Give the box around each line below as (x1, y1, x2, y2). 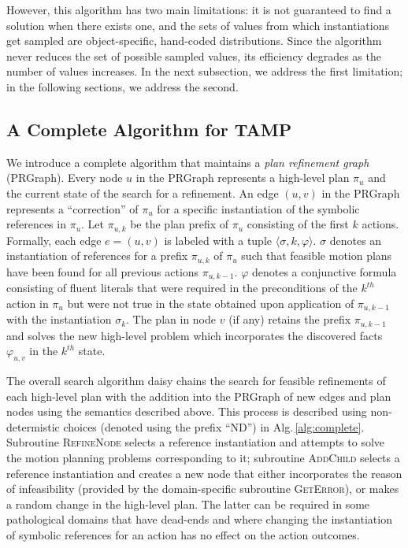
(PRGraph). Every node (6, 169, 123, 186)
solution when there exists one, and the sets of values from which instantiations (6, 17, 390, 33)
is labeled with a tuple (164, 231, 273, 248)
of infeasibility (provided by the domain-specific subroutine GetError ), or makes (6, 480, 399, 497)
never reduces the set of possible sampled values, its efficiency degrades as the (6, 47, 381, 64)
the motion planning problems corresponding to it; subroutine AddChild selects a (6, 449, 400, 465)
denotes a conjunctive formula (251, 263, 397, 280)
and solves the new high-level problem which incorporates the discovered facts (6, 327, 383, 343)
